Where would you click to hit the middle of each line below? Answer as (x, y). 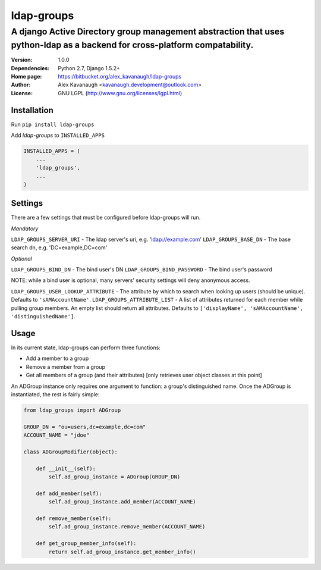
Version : (22, 60)
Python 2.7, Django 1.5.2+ (89, 68)
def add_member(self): (69, 493)
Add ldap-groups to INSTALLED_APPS (58, 135)
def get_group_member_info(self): (86, 544)
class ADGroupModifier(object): (71, 452)
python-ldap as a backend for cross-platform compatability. (132, 45)
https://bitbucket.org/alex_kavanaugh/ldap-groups (120, 77)
